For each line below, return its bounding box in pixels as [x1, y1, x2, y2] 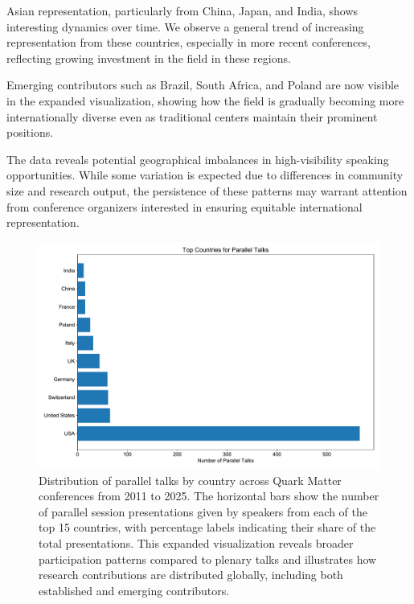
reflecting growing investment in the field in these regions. [6, 49, 291, 66]
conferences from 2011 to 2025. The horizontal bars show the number [39, 487, 379, 504]
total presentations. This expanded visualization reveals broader [39, 535, 354, 552]
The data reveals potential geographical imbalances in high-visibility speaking [6, 150, 389, 167]
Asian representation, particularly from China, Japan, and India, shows [6, 2, 359, 18]
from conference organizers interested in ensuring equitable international [6, 198, 363, 215]
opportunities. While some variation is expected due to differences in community [6, 166, 404, 183]
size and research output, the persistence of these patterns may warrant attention [6, 182, 408, 199]
